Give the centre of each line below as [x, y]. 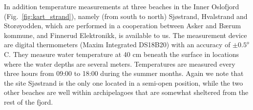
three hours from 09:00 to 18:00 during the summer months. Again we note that [124, 73]
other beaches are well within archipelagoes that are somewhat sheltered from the [126, 92]
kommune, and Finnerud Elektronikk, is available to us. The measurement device [126, 35]
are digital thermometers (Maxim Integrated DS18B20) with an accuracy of [117, 45]
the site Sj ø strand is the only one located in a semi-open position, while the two [124, 82]
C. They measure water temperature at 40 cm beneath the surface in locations [122, 54]
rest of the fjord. [29, 101]
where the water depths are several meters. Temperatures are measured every [120, 64]
